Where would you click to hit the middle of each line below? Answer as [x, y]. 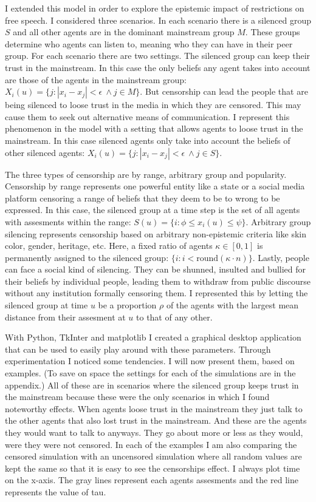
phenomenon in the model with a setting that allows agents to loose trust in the [154, 128]
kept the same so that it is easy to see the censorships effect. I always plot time [153, 468]
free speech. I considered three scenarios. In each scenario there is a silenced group [158, 20]
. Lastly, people [281, 257]
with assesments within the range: [68, 221]
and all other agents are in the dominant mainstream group [124, 32]
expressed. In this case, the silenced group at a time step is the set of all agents [153, 210]
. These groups [273, 32]
